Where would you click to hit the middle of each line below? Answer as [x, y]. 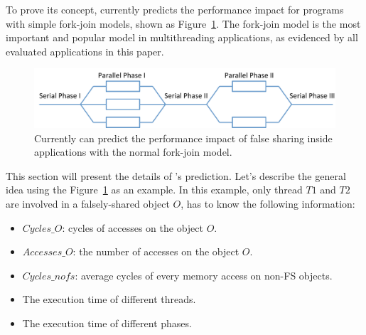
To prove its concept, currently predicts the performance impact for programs [175, 9]
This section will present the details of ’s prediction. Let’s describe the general [176, 175]
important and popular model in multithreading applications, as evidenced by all [182, 37]
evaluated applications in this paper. [85, 51]
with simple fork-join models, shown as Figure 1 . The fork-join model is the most [183, 23]
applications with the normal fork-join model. [133, 152]
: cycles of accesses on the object [133, 227]
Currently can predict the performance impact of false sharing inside [183, 138]
